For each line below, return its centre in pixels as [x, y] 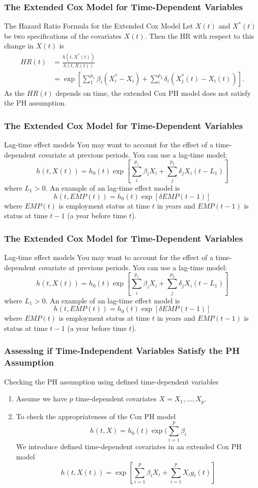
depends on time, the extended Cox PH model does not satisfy [153, 93]
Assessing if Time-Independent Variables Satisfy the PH [122, 351]
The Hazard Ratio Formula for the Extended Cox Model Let [99, 26]
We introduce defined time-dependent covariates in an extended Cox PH [129, 446]
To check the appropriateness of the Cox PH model [96, 416]
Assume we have [41, 399]
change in [19, 46]
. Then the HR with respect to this [199, 35]
